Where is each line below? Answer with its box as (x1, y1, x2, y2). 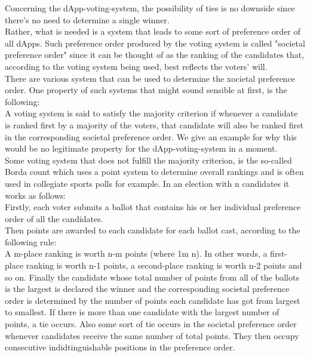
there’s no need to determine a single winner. (5, 13, 170, 26)
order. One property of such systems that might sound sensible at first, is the (5, 84, 287, 96)
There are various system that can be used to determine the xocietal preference (5, 72, 295, 84)
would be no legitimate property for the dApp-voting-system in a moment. (5, 142, 278, 155)
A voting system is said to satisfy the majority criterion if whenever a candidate (5, 107, 298, 119)
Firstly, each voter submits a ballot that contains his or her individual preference (5, 201, 301, 213)
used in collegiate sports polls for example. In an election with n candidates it (5, 177, 290, 189)
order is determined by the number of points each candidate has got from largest (5, 294, 300, 306)
